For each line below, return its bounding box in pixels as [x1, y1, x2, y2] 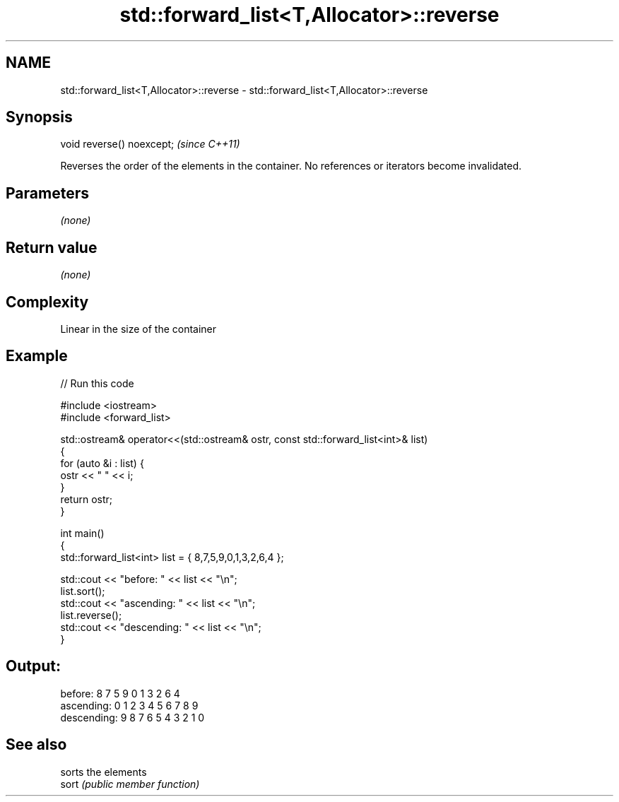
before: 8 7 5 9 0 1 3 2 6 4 [60, 687, 180, 700]
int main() [60, 526, 105, 539]
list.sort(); [60, 584, 105, 597]
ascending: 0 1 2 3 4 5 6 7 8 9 [60, 699, 199, 712]
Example [6, 347, 68, 365]
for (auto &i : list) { [60, 456, 144, 469]
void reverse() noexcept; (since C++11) [60, 138, 240, 151]
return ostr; [60, 493, 113, 505]
